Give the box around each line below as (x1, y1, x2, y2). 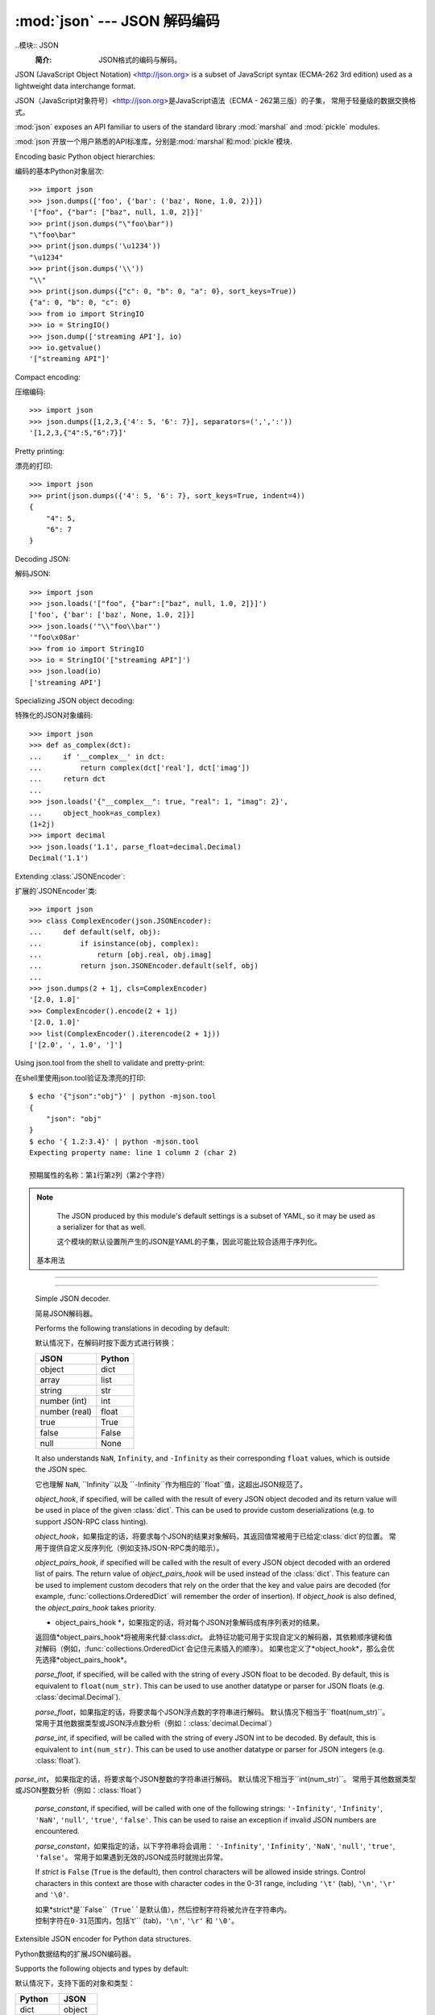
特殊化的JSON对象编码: (14, 710, 93, 721)
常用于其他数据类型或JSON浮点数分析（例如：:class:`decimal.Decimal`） (35, 1718, 277, 1728)
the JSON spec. (35, 1465, 88, 1474)
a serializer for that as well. (56, 1222, 147, 1232)
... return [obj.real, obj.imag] (29, 949, 213, 959)
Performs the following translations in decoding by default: (35, 1323, 230, 1333)
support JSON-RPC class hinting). (35, 1516, 148, 1527)
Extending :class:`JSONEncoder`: (14, 871, 126, 881)
